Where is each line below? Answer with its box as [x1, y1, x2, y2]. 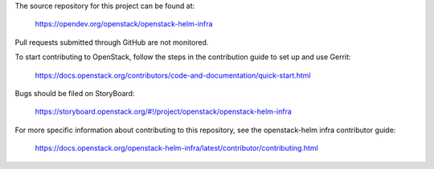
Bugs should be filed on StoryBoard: [14, 88, 135, 98]
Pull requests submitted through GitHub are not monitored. [14, 37, 209, 47]
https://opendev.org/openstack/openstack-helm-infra [35, 19, 213, 29]
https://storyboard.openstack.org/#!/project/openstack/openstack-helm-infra [35, 107, 293, 116]
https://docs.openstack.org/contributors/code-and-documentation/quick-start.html [35, 70, 311, 80]
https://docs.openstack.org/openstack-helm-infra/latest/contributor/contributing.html [35, 143, 319, 153]
